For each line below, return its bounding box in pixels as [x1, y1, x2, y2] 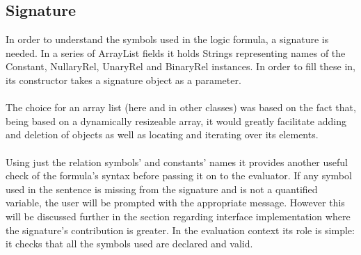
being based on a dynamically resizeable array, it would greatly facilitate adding [6, 113, 346, 128]
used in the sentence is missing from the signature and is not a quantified [6, 181, 318, 196]
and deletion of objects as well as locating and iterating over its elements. [6, 127, 319, 142]
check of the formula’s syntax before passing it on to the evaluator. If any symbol [6, 168, 352, 183]
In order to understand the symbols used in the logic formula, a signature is [6, 32, 329, 47]
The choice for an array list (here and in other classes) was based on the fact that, [6, 100, 356, 115]
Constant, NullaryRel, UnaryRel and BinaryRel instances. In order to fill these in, [6, 59, 355, 74]
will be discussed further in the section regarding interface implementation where [6, 208, 351, 223]
